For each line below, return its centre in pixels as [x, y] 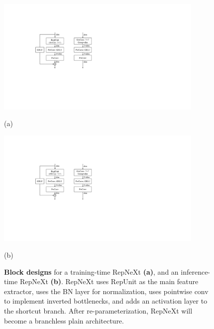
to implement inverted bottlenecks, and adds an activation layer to [106, 301]
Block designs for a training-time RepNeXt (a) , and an [91, 271]
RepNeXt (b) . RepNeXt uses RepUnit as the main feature [109, 281]
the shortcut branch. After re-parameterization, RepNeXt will [98, 311]
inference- [196, 271]
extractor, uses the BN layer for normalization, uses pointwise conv [106, 291]
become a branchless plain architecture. [64, 320]
